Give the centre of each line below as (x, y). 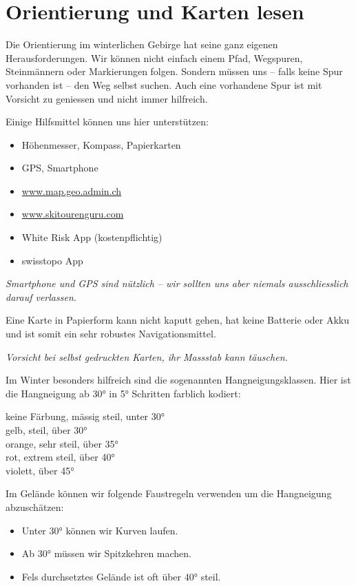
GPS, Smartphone (60, 168)
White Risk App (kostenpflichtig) (92, 237)
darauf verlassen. (41, 296)
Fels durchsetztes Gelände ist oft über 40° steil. (121, 576)
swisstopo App (52, 260)
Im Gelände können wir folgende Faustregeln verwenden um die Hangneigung (169, 493)
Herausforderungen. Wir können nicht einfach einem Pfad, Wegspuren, (154, 57)
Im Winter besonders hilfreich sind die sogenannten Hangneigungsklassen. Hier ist (178, 380)
